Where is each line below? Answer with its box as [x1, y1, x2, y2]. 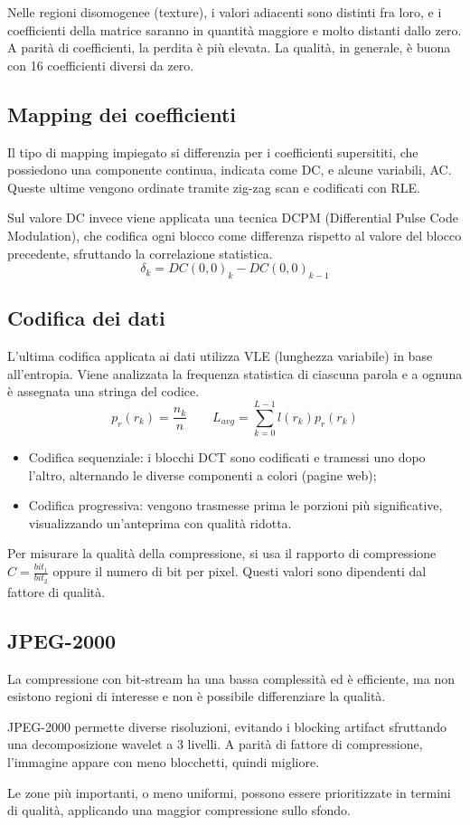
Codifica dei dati [7, 304, 165, 332]
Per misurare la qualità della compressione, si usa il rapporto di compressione [7, 544, 437, 563]
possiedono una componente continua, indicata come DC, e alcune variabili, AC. [7, 160, 452, 179]
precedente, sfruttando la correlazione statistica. [7, 243, 273, 262]
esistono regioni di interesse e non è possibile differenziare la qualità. [7, 687, 386, 706]
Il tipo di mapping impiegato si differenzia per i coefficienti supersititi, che [7, 142, 418, 161]
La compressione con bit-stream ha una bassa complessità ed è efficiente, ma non [7, 669, 455, 687]
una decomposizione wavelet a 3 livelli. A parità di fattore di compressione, [7, 735, 423, 754]
